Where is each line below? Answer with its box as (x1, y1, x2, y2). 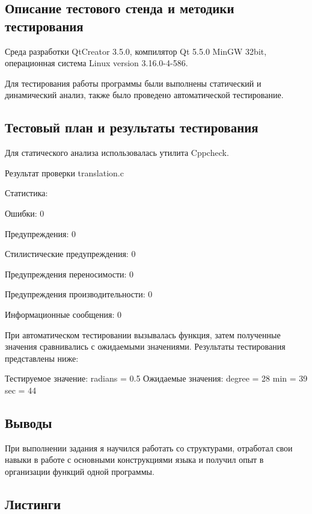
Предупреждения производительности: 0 (5, 288, 153, 300)
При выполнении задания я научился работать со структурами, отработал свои (5, 441, 293, 454)
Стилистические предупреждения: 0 (5, 247, 136, 260)
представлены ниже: (5, 351, 79, 364)
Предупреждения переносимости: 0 (5, 267, 134, 280)
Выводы (5, 413, 52, 432)
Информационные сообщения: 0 (5, 308, 121, 320)
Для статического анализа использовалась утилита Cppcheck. (5, 146, 229, 159)
